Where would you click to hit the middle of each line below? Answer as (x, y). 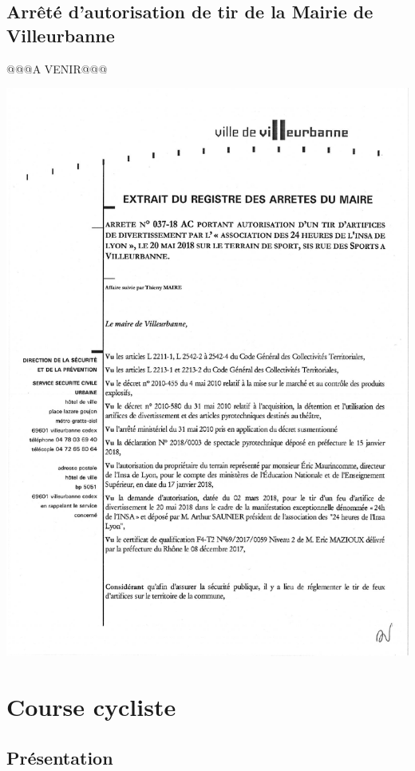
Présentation (60, 757)
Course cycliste (91, 707)
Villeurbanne (61, 35)
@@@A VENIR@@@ (57, 68)
